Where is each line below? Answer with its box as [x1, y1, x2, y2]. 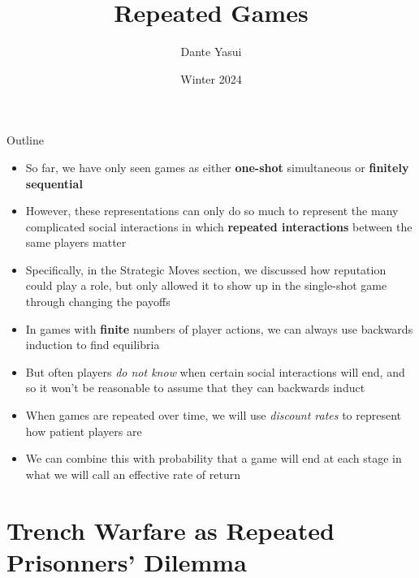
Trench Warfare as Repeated [6, 513, 335, 546]
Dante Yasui [180, 43, 242, 60]
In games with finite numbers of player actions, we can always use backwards [25, 320, 413, 337]
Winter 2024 [180, 70, 242, 87]
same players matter [25, 234, 127, 251]
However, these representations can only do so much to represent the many [25, 202, 399, 219]
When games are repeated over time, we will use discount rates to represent [25, 407, 402, 424]
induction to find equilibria [25, 336, 160, 353]
